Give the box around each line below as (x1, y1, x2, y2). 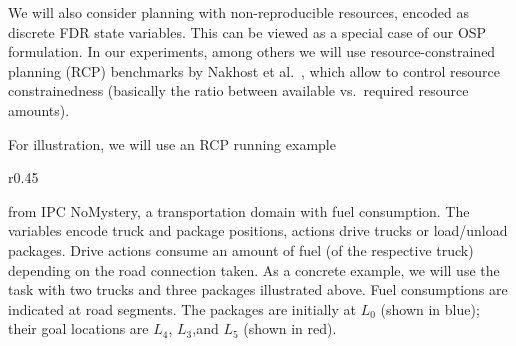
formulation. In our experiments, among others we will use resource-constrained (8, 41, 496, 62)
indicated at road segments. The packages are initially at (8, 298, 356, 319)
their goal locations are (8, 318, 149, 339)
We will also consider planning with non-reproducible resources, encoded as (8, 2, 470, 22)
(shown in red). (243, 318, 337, 339)
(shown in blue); (380, 298, 480, 319)
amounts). (8, 99, 70, 120)
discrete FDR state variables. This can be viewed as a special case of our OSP (8, 21, 487, 42)
